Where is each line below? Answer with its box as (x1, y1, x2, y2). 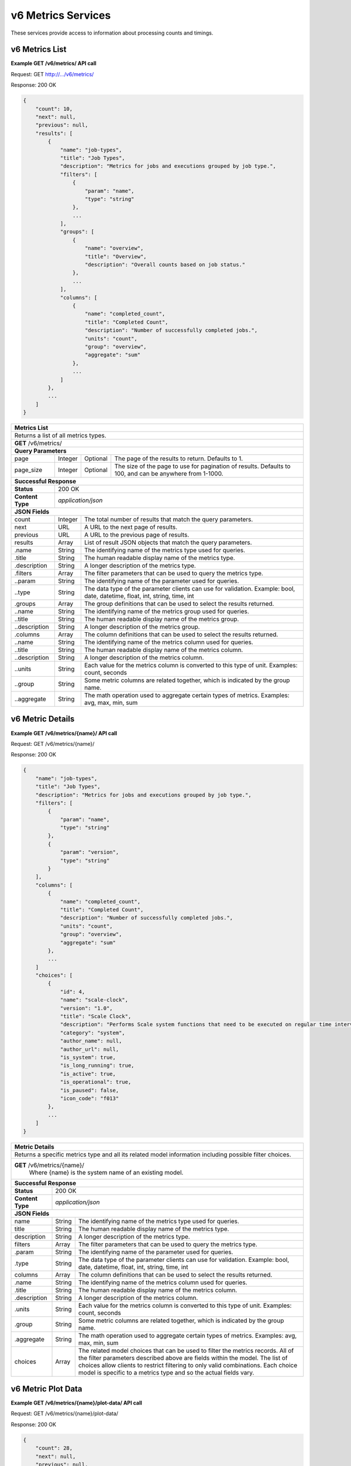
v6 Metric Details (11, 714, 75, 724)
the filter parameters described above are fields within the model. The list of (78, 1353, 288, 1362)
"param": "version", (60, 849, 119, 856)
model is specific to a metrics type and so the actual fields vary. (78, 1368, 254, 1376)
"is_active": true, (60, 1070, 116, 1077)
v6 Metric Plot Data (11, 1384, 82, 1394)
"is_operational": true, (60, 1079, 132, 1085)
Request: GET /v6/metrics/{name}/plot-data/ (11, 1410, 119, 1417)
